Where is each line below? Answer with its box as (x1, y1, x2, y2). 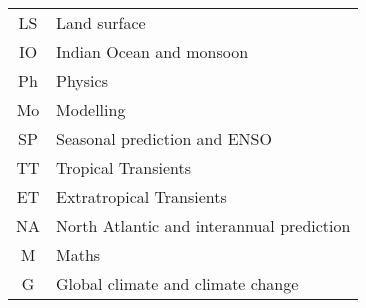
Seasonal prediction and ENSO (56, 127, 272, 150)
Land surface (56, 11, 146, 34)
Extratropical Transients (56, 185, 227, 208)
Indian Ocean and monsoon (56, 40, 249, 63)
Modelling (56, 98, 126, 121)
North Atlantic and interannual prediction (56, 214, 351, 237)
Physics (56, 69, 108, 92)
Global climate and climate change (56, 272, 299, 295)
